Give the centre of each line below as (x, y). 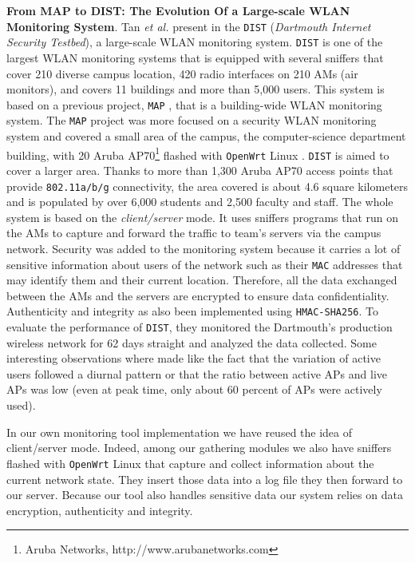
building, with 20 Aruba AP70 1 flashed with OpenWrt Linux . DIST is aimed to (198, 153)
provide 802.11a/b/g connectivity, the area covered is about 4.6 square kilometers (207, 186)
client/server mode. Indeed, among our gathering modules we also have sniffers (199, 448)
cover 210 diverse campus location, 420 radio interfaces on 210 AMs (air (182, 73)
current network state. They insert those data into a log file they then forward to (205, 479)
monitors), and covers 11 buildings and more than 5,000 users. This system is (196, 89)
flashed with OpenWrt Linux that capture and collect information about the (190, 463)
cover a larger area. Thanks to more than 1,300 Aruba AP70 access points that (200, 170)
